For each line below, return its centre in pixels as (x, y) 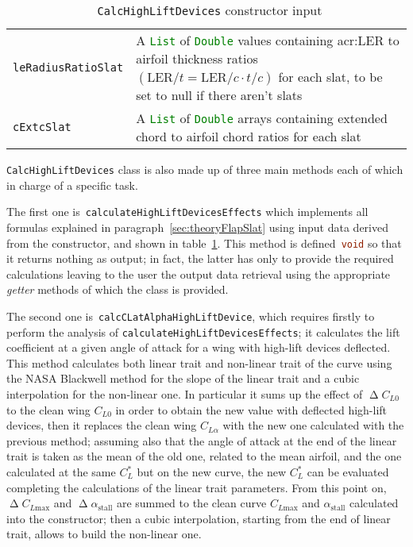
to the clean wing (48, 409)
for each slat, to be (330, 77)
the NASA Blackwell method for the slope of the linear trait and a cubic (183, 378)
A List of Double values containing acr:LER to (268, 40)
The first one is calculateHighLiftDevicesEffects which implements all (187, 212)
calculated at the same (61, 472)
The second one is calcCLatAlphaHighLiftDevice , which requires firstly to (191, 316)
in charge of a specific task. (72, 185)
